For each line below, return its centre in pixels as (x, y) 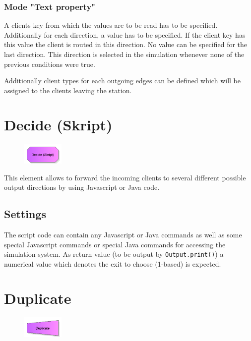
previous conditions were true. (50, 64)
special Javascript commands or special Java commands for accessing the (115, 244)
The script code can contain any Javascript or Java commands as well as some (123, 235)
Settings (25, 214)
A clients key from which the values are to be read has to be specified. (111, 25)
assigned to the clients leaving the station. (68, 90)
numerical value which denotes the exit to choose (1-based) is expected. (113, 263)
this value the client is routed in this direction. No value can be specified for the (126, 44)
